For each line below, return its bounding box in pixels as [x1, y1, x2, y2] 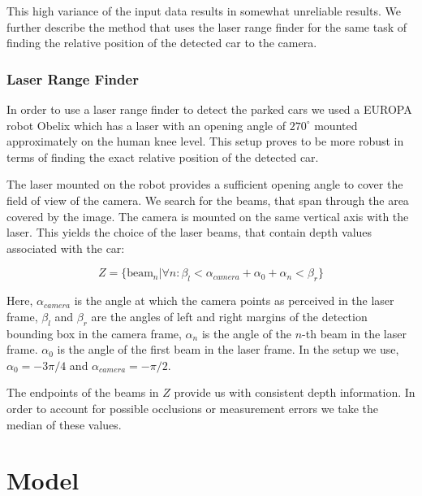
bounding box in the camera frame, [6, 324, 182, 342]
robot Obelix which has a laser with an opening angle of [6, 116, 286, 133]
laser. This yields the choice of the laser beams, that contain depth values [6, 224, 372, 241]
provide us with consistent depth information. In [174, 384, 416, 401]
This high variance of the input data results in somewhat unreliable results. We [6, 2, 401, 19]
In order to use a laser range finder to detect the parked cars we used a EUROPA [6, 101, 412, 117]
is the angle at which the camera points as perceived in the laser [74, 292, 394, 309]
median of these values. [6, 416, 122, 433]
